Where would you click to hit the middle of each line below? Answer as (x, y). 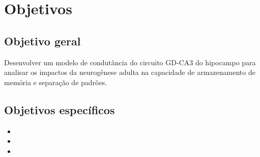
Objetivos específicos (60, 109)
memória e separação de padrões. (56, 82)
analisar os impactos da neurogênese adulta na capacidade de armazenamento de (130, 72)
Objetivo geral (42, 41)
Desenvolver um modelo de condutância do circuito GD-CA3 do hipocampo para (130, 62)
